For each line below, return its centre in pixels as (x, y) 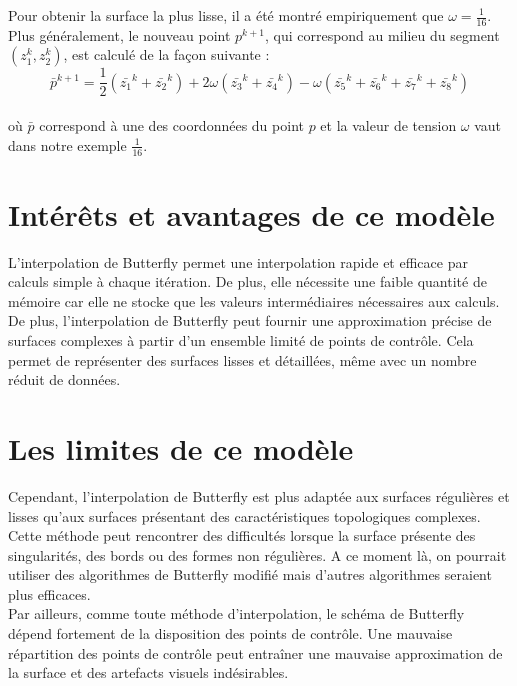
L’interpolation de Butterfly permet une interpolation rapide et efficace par (238, 261)
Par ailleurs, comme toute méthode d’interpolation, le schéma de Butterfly (236, 613)
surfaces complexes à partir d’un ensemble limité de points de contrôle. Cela (241, 340)
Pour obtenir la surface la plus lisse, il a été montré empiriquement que (226, 15)
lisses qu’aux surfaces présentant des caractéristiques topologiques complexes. (244, 515)
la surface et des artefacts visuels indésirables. (148, 672)
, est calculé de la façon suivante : (166, 54)
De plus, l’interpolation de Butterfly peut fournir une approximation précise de (250, 320)
